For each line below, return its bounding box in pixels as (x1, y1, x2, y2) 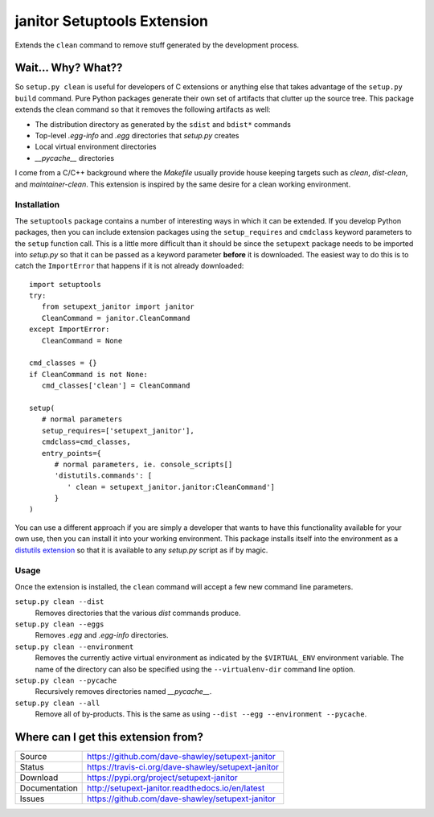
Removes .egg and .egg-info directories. (35, 630, 169, 640)
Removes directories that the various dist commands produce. (35, 608, 241, 618)
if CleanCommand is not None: (29, 370, 149, 379)
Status (19, 762, 44, 772)
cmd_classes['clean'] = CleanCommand (41, 381, 190, 390)
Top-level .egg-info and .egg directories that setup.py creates (35, 131, 240, 141)
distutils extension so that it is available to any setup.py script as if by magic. (14, 545, 268, 555)
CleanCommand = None (41, 336, 123, 345)
